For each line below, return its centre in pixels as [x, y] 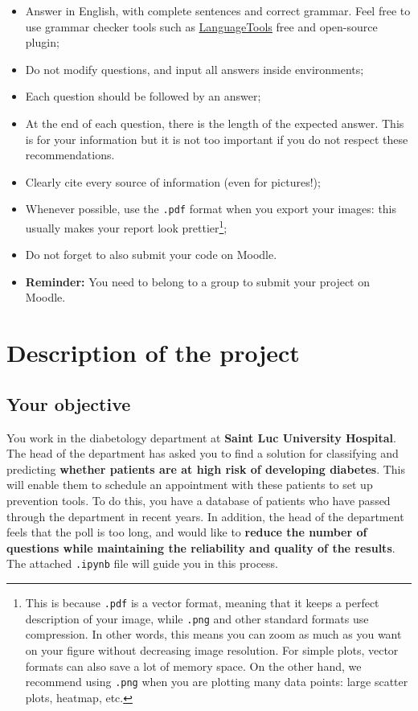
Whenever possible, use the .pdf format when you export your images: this [211, 209]
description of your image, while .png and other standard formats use [197, 618]
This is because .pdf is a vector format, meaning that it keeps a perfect [202, 603]
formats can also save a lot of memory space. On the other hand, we [193, 666]
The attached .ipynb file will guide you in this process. [142, 563]
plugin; [42, 42]
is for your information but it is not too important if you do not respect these [217, 139]
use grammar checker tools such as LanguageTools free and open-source [201, 26]
